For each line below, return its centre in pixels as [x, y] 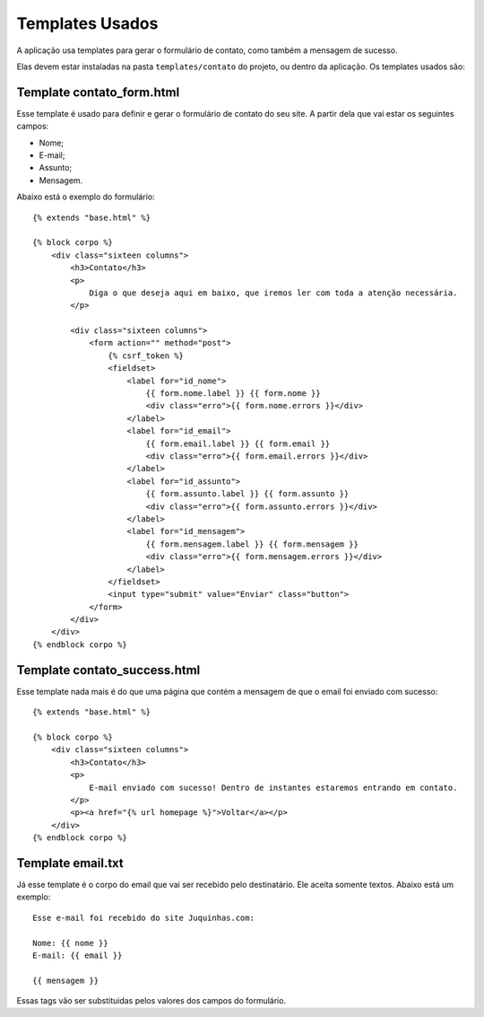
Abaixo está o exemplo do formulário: [86, 197]
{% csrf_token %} [146, 355]
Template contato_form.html [98, 92]
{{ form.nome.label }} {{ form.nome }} [233, 394]
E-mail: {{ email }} [78, 955]
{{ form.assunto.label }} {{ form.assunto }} [247, 494]
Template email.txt [70, 863]
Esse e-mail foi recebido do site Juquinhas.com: [144, 917]
